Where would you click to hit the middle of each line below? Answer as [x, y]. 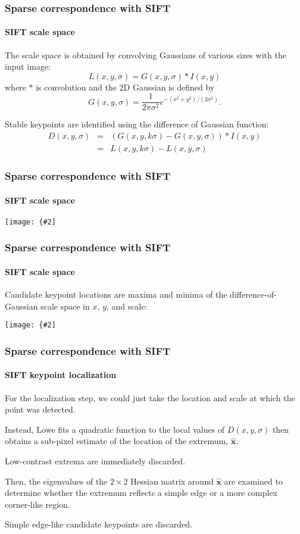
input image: [28, 66]
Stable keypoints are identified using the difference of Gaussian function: [137, 124]
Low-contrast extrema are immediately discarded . [95, 460]
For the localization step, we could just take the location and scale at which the [150, 397]
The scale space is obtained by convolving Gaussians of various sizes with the [146, 54]
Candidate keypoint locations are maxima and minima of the [116, 294]
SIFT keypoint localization [61, 375]
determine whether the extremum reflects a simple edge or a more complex [141, 493]
